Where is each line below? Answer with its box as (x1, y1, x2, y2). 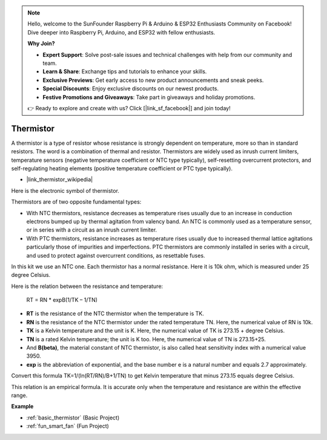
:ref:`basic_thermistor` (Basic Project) (26, 414, 120, 421)
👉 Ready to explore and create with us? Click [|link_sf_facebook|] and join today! (27, 104, 231, 112)
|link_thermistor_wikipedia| (26, 176, 93, 183)
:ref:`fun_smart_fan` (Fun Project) (26, 422, 109, 430)
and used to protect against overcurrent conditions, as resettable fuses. (26, 252, 205, 259)
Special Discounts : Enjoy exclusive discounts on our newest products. (42, 85, 219, 92)
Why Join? (27, 40, 55, 47)
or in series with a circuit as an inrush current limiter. (26, 226, 157, 233)
